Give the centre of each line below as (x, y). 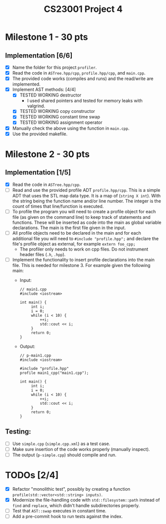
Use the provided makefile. (40, 134)
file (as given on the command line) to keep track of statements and (81, 217)
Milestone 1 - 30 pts (47, 37)
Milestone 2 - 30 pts (48, 154)
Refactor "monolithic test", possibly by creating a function (71, 489)
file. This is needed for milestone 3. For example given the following (81, 265)
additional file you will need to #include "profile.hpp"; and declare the (85, 238)
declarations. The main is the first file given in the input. (69, 228)
